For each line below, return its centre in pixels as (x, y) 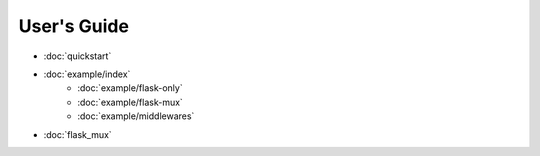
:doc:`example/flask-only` (130, 88)
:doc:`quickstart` (77, 56)
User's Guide (74, 26)
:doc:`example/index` (87, 74)
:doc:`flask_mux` (77, 134)
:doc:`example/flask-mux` (130, 102)
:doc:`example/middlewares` (136, 116)
